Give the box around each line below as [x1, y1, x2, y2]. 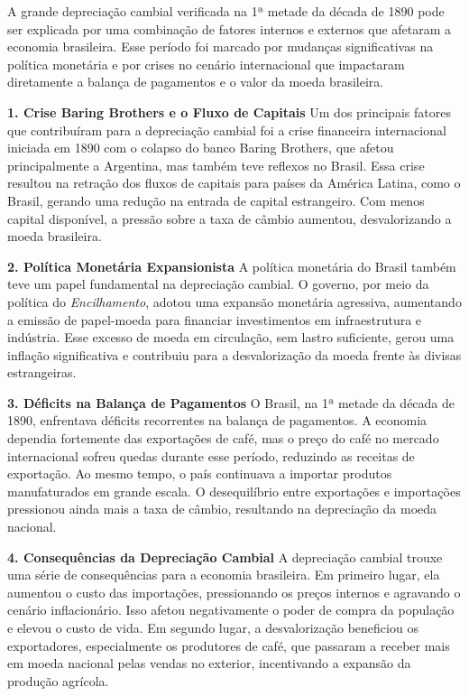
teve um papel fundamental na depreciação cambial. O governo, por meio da [7, 274, 429, 293]
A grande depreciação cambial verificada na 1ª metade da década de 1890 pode [7, 2, 445, 20]
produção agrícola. [7, 671, 109, 690]
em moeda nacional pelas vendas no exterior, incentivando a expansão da [7, 654, 411, 673]
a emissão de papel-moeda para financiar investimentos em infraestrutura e [7, 310, 422, 329]
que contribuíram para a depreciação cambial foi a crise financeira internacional [7, 120, 446, 139]
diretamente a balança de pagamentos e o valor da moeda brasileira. [7, 72, 384, 91]
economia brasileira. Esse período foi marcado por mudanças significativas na [7, 37, 434, 56]
